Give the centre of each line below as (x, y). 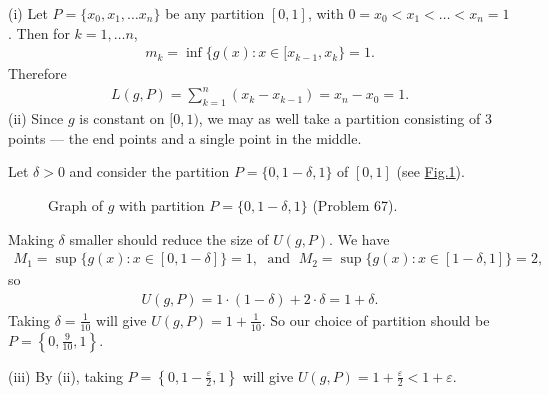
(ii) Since (36, 118)
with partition (162, 204)
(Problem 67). (355, 204)
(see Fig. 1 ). (430, 171)
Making (31, 238)
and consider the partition (149, 171)
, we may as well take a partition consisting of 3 (345, 118)
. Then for (39, 32)
